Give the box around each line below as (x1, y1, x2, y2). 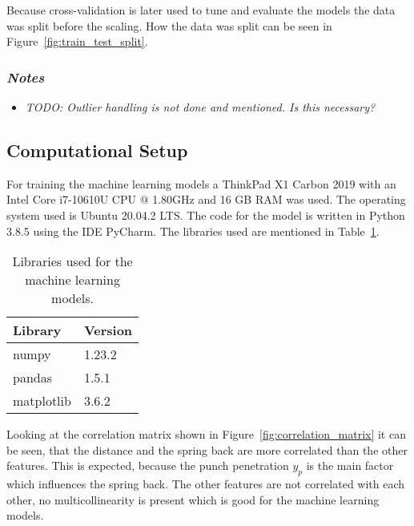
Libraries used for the (12, 252, 133, 271)
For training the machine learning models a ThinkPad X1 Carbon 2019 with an (6, 175, 396, 192)
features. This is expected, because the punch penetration (6, 457, 289, 474)
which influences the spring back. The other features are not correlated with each (6, 475, 405, 492)
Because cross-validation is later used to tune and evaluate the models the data (6, 2, 396, 18)
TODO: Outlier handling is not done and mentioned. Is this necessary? (25, 99, 376, 115)
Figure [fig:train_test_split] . (6, 33, 148, 50)
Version (83, 321, 133, 340)
